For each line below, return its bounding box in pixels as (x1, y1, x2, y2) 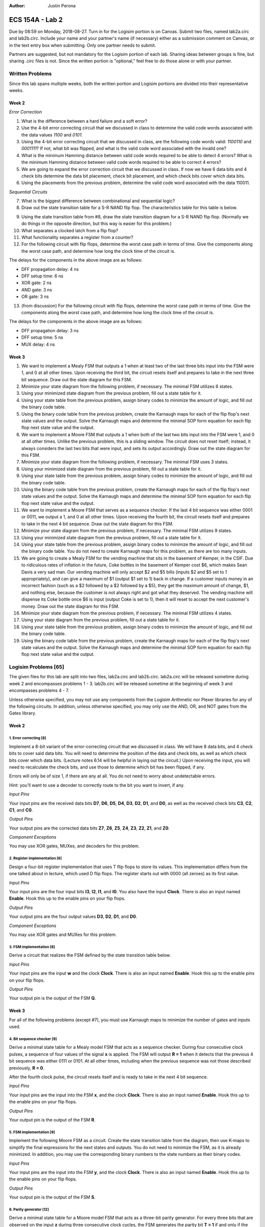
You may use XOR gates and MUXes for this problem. (9, 932, 117, 937)
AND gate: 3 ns (21, 287, 53, 293)
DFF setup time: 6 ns (21, 273, 64, 279)
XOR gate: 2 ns (21, 280, 52, 286)
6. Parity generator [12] (9, 1207, 49, 1212)
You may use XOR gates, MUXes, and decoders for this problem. (9, 843, 140, 849)
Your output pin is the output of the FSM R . (9, 1117, 96, 1122)
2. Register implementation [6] (9, 856, 62, 861)
